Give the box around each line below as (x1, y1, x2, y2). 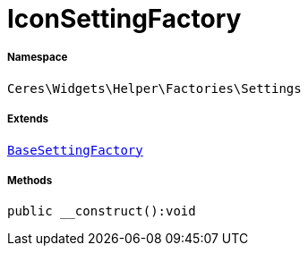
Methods (7, 173, 53, 187)
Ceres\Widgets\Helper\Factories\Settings (7, 80, 302, 96)
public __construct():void (7, 204, 196, 219)
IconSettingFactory (7, 4, 242, 34)
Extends (7, 113, 49, 126)
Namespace (7, 51, 68, 64)
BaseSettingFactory (7, 142, 143, 157)
